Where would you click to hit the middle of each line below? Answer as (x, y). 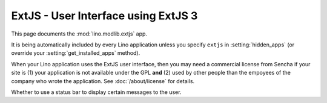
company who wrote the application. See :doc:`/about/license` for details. (103, 81)
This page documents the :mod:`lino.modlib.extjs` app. (79, 34)
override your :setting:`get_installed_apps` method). (76, 53)
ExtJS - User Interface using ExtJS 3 (104, 16)
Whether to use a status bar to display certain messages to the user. (96, 92)
